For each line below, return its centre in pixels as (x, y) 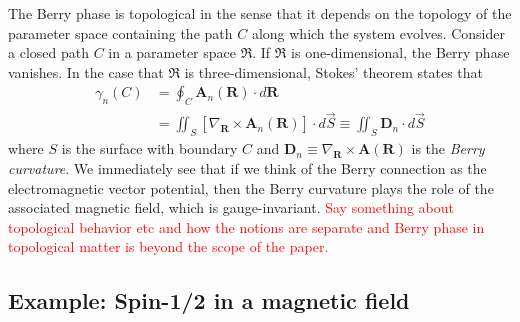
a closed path (48, 52)
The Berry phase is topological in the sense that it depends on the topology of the (260, 13)
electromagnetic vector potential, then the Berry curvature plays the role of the (251, 187)
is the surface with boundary (149, 148)
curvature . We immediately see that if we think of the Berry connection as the (247, 168)
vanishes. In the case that (86, 71)
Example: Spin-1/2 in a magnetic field (209, 300)
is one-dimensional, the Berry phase (400, 52)
